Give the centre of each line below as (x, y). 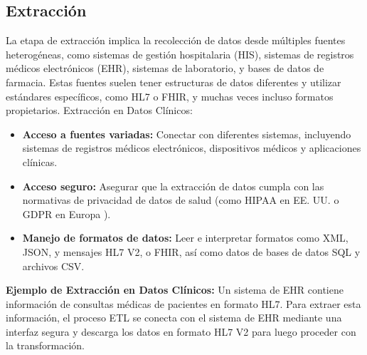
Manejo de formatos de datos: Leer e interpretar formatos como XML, (185, 238)
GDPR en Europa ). (67, 213)
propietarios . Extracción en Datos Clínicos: (99, 110)
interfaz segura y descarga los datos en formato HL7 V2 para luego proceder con (181, 331)
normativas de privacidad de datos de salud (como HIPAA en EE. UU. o (181, 200)
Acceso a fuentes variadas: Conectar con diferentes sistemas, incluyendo (187, 134)
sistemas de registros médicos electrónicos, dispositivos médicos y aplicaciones (192, 148)
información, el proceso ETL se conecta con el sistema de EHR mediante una (174, 318)
